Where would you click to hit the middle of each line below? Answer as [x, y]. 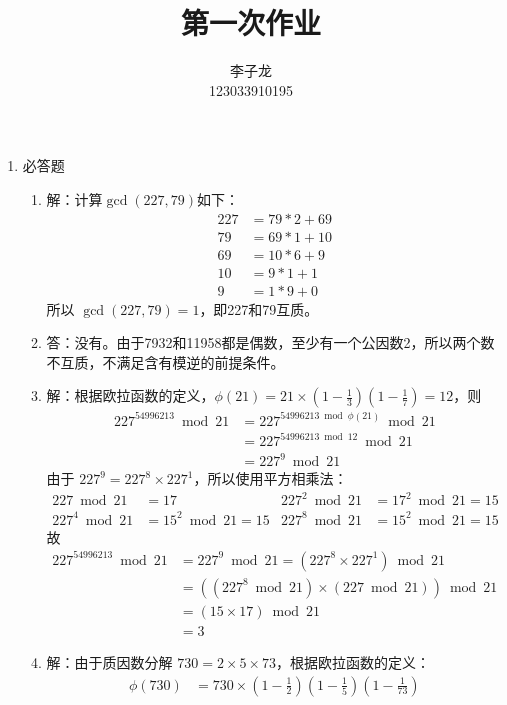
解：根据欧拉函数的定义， [130, 395]
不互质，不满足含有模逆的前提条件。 [165, 361]
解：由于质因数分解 [109, 661]
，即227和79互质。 [259, 308]
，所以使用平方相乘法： [270, 478]
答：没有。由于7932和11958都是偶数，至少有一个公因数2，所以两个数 [270, 342]
